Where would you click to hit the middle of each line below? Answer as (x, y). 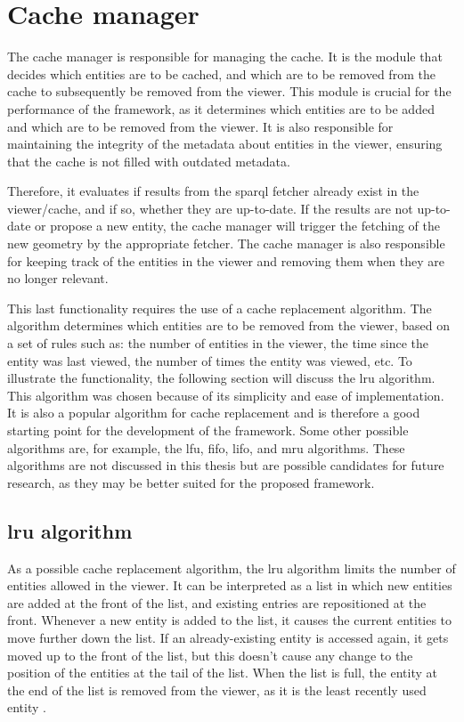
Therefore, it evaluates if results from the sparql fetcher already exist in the (213, 191)
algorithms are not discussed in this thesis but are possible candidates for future (226, 465)
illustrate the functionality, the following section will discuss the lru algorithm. (221, 378)
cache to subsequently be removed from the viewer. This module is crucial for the (229, 91)
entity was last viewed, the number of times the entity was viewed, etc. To (210, 360)
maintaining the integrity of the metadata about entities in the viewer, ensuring (225, 144)
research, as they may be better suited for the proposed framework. (191, 482)
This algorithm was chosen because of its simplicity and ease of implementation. (226, 395)
